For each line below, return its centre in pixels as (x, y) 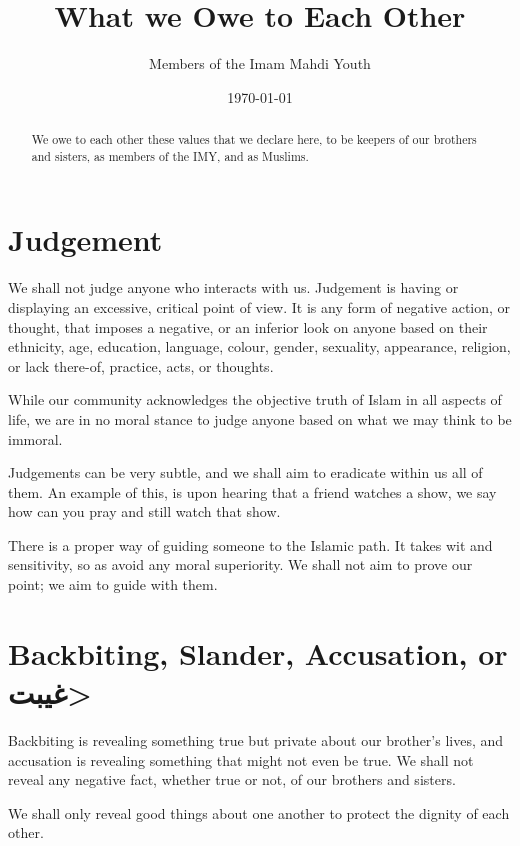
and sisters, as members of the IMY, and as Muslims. (170, 155)
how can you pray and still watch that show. (144, 511)
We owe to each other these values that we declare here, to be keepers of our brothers (254, 139)
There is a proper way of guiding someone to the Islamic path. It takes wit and (250, 544)
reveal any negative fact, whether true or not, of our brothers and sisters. (232, 779)
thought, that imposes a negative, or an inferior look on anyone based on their (248, 326)
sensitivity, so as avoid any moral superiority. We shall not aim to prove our (240, 564)
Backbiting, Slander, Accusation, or (258, 652)
